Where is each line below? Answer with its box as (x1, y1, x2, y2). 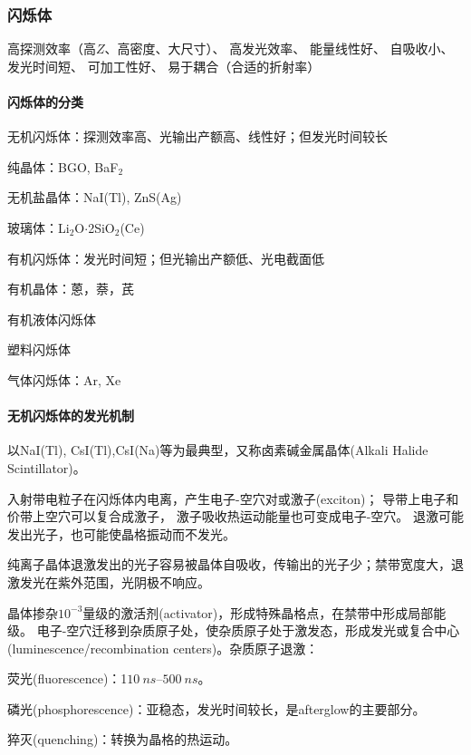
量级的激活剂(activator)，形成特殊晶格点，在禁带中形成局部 (82, 603, 434, 622)
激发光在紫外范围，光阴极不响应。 (7, 572, 210, 591)
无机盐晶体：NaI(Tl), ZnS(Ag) (7, 188, 182, 207)
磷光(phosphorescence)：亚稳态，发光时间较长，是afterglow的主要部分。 (7, 699, 426, 718)
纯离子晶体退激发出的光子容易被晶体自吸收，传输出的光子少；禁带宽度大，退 (7, 555, 464, 574)
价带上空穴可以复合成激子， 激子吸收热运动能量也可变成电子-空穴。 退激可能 (7, 507, 464, 526)
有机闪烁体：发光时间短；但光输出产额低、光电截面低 (7, 248, 324, 267)
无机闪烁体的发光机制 (7, 406, 134, 425)
